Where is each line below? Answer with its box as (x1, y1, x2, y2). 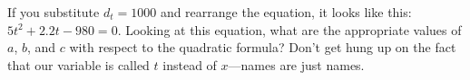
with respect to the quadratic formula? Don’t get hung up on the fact (69, 38, 456, 57)
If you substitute (7, 3, 100, 21)
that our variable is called (7, 55, 150, 74)
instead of (162, 55, 217, 74)
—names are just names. (228, 55, 365, 74)
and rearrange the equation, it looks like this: (160, 3, 412, 21)
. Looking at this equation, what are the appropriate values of (117, 20, 462, 39)
